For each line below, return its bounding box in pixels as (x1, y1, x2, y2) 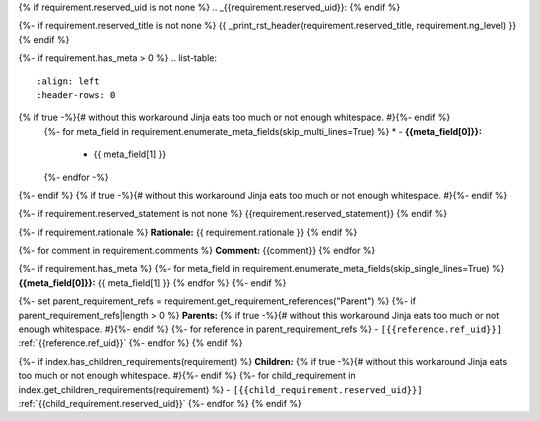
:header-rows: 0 (36, 89, 116, 100)
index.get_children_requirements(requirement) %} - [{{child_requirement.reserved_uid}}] (18, 383, 424, 395)
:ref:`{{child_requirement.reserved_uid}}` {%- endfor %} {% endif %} (18, 397, 302, 409)
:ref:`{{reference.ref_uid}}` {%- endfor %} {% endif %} (18, 337, 243, 349)
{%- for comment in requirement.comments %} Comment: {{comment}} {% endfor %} (18, 245, 376, 257)
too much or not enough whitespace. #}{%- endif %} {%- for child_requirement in (18, 370, 357, 382)
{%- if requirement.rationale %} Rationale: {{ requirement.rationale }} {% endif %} (18, 226, 358, 238)
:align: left (36, 75, 100, 87)
